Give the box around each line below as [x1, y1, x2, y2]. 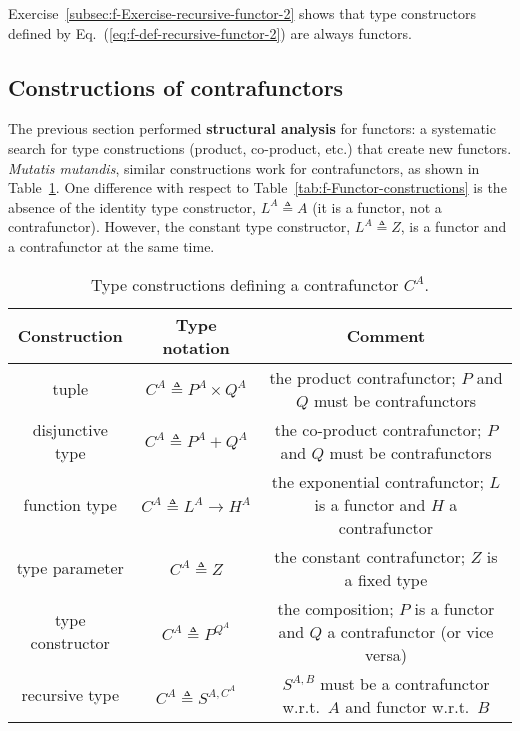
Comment [346, 324, 426, 348]
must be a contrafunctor [320, 671, 490, 695]
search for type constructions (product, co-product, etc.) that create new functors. [8, 137, 512, 158]
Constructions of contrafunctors [8, 71, 344, 102]
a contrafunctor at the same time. [8, 235, 215, 256]
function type [23, 492, 117, 516]
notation [162, 335, 230, 359]
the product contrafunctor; [269, 365, 456, 389]
